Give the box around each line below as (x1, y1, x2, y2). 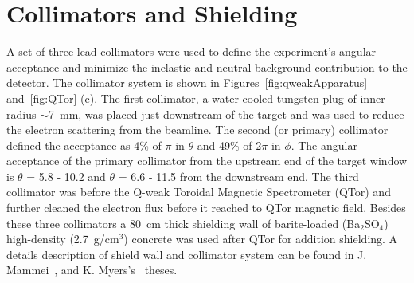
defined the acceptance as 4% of (6, 136, 162, 153)
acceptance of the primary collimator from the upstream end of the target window (6, 152, 408, 169)
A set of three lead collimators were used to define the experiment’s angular (6, 43, 377, 60)
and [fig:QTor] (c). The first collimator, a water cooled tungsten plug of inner (6, 89, 385, 106)
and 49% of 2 (197, 136, 262, 153)
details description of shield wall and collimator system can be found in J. (6, 246, 367, 262)
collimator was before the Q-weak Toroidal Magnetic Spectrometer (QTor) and (6, 183, 391, 200)
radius (6, 105, 37, 122)
